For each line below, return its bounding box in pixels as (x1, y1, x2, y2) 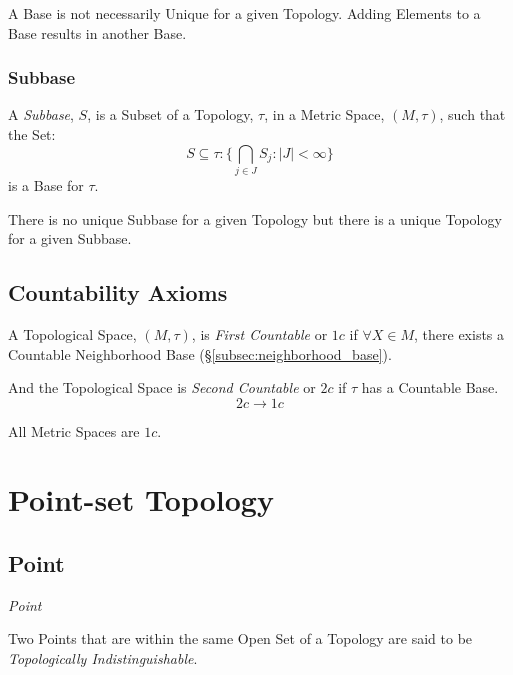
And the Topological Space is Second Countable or (8, 377, 316, 398)
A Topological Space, (8, 323, 137, 344)
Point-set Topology (8, 479, 274, 520)
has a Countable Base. (361, 377, 499, 398)
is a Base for (8, 174, 84, 195)
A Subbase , (8, 104, 74, 125)
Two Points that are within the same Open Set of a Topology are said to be (8, 628, 473, 649)
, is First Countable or (191, 323, 328, 344)
